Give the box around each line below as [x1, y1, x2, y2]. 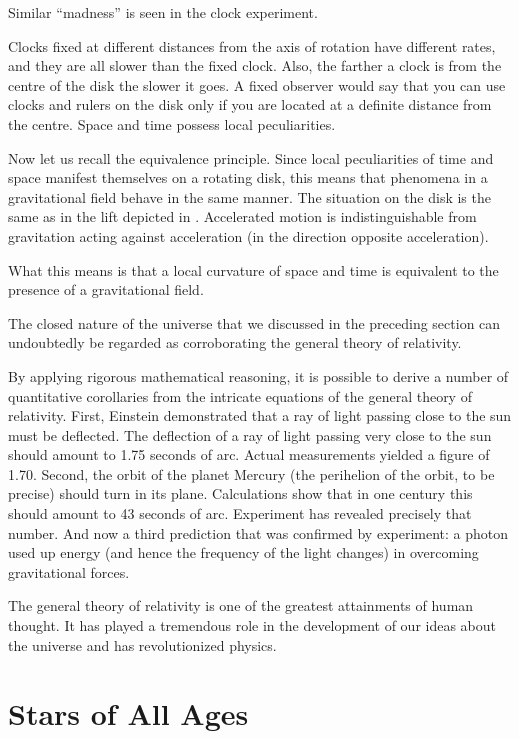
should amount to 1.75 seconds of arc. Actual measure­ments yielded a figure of [8, 444, 490, 465]
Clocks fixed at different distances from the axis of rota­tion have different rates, [8, 35, 496, 56]
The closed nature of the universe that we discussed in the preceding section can [8, 312, 501, 333]
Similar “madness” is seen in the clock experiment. [8, 2, 318, 22]
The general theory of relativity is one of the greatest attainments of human [8, 595, 474, 616]
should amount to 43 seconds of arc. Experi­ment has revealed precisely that [8, 503, 472, 524]
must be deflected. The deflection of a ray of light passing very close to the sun [8, 424, 492, 445]
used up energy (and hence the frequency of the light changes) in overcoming [8, 542, 479, 563]
